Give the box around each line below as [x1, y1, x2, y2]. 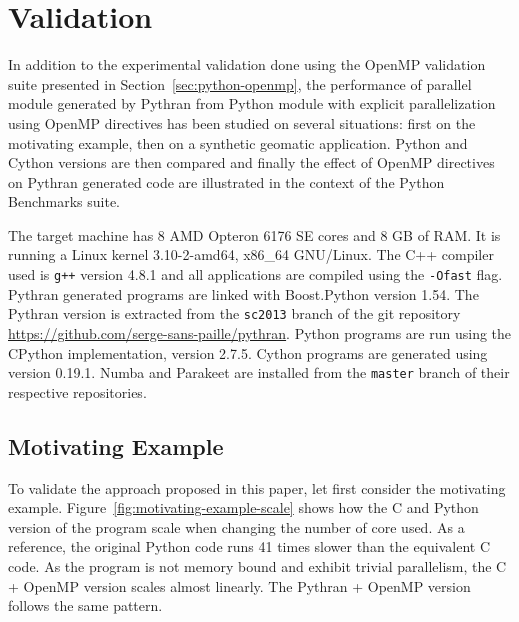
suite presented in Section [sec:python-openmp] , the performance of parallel [8, 73, 472, 94]
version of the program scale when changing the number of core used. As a [8, 516, 465, 537]
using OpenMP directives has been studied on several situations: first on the [8, 112, 476, 133]
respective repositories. [8, 381, 147, 402]
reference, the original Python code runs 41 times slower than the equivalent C [8, 536, 491, 557]
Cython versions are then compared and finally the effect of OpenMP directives [8, 152, 495, 173]
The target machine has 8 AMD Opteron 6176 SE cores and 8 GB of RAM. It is [8, 224, 501, 245]
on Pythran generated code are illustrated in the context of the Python [8, 171, 445, 192]
